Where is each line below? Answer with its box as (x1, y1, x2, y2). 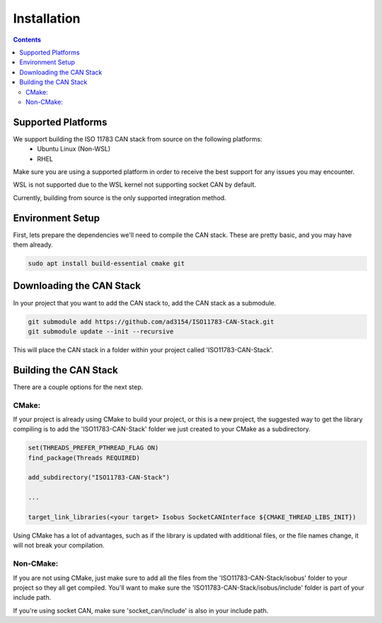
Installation (13, 11, 81, 26)
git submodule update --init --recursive (28, 327, 174, 335)
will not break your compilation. (13, 541, 105, 549)
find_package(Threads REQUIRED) (28, 453, 141, 462)
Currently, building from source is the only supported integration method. (13, 193, 226, 202)
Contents (13, 35, 42, 44)
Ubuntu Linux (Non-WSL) (37, 145, 111, 153)
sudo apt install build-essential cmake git (28, 260, 185, 268)
